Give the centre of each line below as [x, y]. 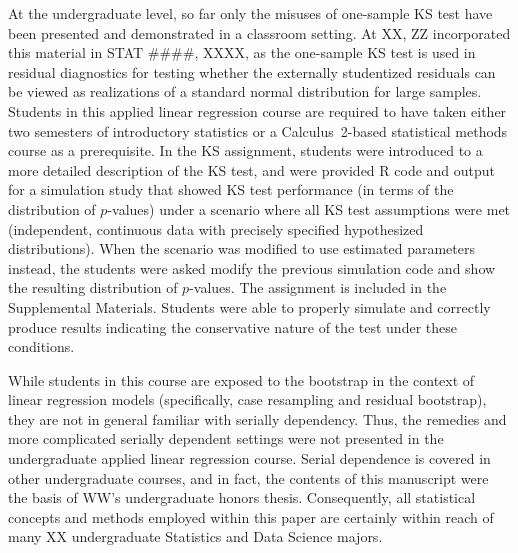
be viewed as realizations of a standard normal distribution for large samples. [245, 91]
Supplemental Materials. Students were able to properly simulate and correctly [249, 306]
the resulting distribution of [93, 287]
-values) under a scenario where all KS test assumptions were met [309, 208]
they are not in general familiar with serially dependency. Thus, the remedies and [257, 418]
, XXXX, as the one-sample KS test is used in [335, 52]
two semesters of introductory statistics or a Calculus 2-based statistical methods [258, 130]
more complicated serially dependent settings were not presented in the [226, 438]
